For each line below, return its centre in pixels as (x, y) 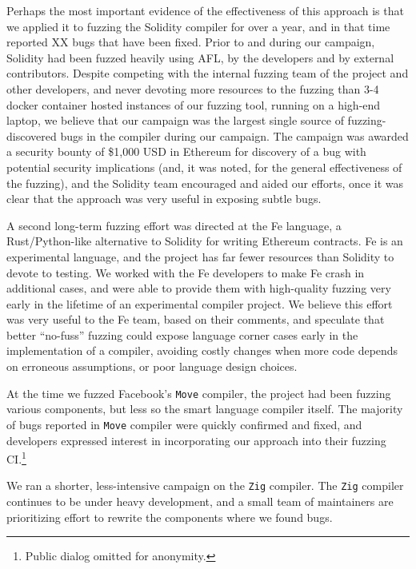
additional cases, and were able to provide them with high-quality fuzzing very (199, 288)
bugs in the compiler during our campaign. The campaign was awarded (234, 135)
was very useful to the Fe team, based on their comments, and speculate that (196, 319)
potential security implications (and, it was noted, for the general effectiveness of (204, 167)
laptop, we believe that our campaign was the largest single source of (175, 120)
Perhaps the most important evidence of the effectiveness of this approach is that (205, 10)
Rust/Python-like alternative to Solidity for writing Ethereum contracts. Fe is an (205, 241)
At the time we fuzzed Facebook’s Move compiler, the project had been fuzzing (199, 393)
